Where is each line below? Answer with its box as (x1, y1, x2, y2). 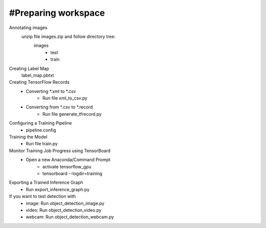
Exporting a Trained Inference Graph (9, 180, 83, 186)
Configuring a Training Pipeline (9, 120, 72, 126)
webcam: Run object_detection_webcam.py (26, 214, 114, 220)
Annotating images (9, 25, 48, 31)
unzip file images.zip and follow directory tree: (21, 33, 116, 39)
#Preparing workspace (9, 7, 105, 18)
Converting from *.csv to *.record (26, 104, 93, 110)
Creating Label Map (9, 65, 49, 71)
